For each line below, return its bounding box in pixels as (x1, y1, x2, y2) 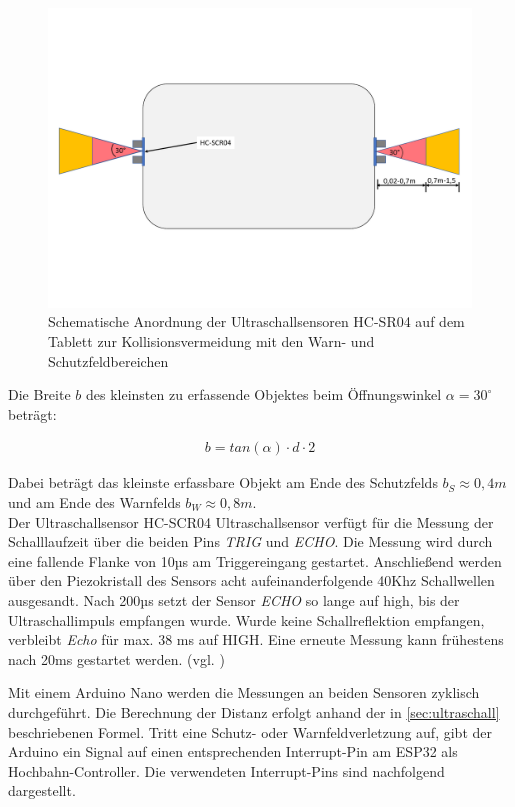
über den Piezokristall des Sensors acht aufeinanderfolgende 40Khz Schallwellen (8, 570, 495, 591)
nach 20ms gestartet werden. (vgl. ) (8, 648, 225, 669)
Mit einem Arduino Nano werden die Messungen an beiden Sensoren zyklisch (8, 682, 480, 703)
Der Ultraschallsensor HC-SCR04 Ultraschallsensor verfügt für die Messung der (8, 511, 494, 532)
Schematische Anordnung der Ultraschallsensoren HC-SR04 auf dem (48, 311, 465, 332)
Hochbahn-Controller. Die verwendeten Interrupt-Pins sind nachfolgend (8, 760, 445, 781)
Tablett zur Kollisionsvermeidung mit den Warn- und (48, 330, 375, 351)
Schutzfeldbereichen (48, 350, 169, 371)
